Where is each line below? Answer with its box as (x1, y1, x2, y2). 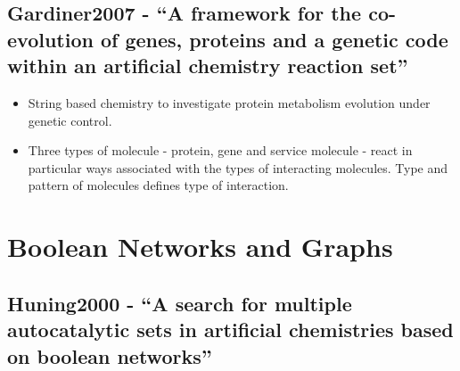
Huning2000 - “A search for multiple (7, 289, 352, 317)
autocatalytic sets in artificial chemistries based (7, 316, 454, 343)
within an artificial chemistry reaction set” (7, 52, 408, 79)
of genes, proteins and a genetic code (100, 25, 448, 53)
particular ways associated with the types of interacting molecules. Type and (28, 158, 448, 177)
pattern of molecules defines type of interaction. (28, 176, 289, 194)
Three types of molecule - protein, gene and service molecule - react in (28, 141, 413, 160)
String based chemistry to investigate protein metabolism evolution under (28, 93, 431, 111)
